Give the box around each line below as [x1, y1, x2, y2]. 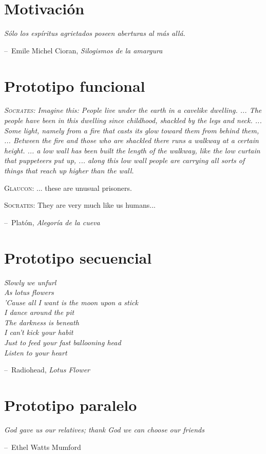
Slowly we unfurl [4, 277, 56, 287]
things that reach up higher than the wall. [4, 165, 134, 175]
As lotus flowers [4, 287, 54, 298]
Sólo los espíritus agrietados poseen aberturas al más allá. [4, 28, 185, 38]
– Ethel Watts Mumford [4, 441, 81, 452]
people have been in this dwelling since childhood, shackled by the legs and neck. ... [4, 115, 262, 126]
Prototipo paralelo [4, 394, 137, 416]
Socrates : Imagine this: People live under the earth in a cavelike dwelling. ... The [4, 105, 262, 115]
